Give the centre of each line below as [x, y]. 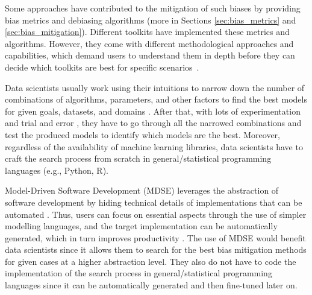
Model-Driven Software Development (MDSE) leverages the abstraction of [142, 190]
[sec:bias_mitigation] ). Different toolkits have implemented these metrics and [147, 32]
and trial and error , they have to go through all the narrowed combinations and [153, 123]
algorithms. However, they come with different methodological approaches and [149, 43]
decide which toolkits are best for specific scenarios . [102, 67]
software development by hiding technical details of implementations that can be [154, 202]
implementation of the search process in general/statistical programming [139, 273]
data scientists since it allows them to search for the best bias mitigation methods [156, 249]
